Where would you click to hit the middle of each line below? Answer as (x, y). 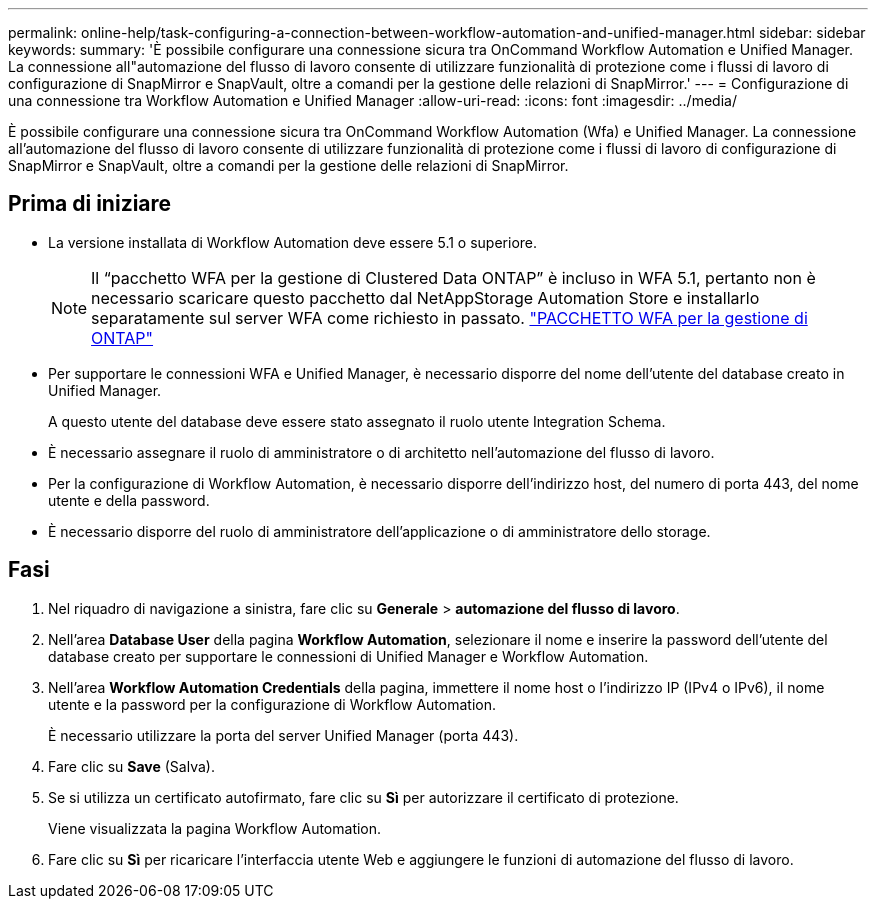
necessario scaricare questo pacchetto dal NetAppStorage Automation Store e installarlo (425, 297)
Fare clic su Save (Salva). (131, 766)
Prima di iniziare (90, 204)
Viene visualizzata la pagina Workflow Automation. (215, 828)
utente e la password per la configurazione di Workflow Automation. (272, 704)
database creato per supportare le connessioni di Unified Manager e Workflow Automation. (348, 656)
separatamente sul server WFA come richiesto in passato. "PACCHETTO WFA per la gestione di (449, 317)
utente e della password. (129, 500)
